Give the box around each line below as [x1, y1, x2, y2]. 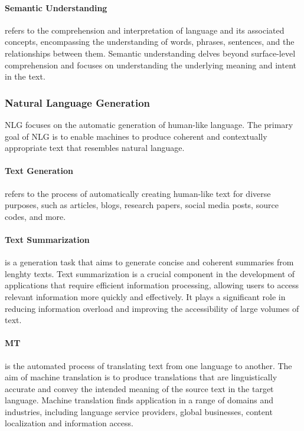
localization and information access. [5, 417, 133, 429]
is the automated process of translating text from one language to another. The [5, 359, 292, 371]
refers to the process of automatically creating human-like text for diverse [5, 187, 271, 199]
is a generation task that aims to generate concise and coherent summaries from [5, 256, 294, 268]
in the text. [5, 70, 45, 83]
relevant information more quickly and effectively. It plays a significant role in [5, 290, 286, 302]
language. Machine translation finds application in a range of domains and [5, 394, 273, 406]
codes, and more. [5, 210, 66, 222]
